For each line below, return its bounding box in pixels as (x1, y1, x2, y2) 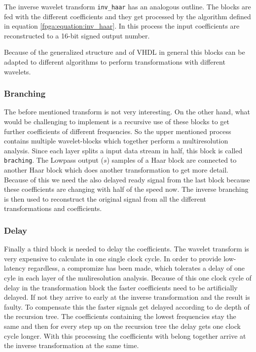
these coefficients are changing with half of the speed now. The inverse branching (4, 184, 249, 194)
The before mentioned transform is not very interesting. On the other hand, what (4, 106, 251, 117)
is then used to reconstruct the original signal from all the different (4, 193, 207, 204)
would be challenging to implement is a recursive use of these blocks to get (4, 116, 229, 127)
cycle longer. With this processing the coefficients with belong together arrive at (4, 330, 246, 341)
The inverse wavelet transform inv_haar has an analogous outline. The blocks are (4, 1, 251, 11)
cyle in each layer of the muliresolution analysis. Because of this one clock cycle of (4, 273, 252, 283)
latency (4, 263, 26, 273)
